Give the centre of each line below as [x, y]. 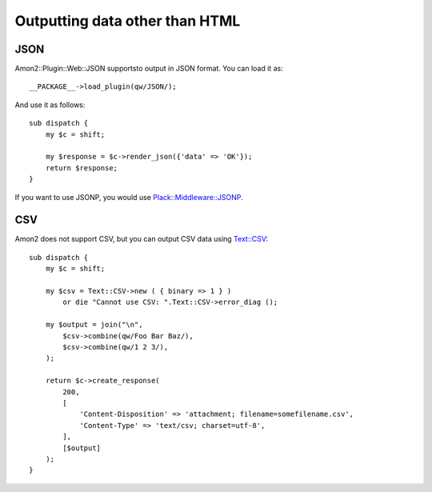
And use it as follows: [50, 105]
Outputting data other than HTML [128, 21]
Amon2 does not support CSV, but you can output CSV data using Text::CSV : [141, 239]
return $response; [82, 168]
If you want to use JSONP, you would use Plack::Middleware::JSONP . [129, 197]
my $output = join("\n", [94, 325]
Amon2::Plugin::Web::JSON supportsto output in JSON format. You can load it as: [149, 69]
